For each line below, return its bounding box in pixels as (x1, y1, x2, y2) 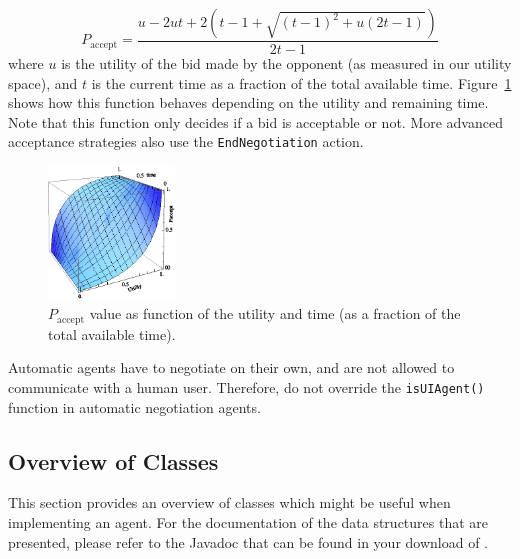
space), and (8, 72, 78, 93)
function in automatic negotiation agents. (8, 396, 261, 417)
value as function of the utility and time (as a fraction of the (89, 303, 461, 324)
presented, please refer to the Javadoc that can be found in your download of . (8, 531, 489, 552)
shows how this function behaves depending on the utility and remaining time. (8, 92, 489, 113)
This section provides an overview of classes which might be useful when (8, 492, 451, 513)
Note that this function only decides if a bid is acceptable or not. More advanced (8, 111, 503, 132)
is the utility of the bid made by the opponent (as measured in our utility (61, 53, 512, 74)
